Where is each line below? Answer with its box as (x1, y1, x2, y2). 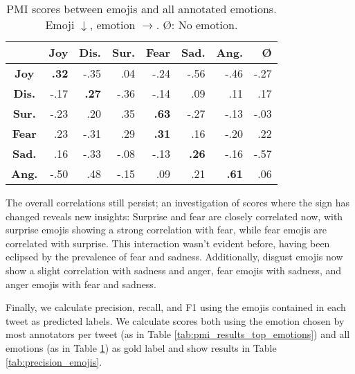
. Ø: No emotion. (156, 17, 238, 33)
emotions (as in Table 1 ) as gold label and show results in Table (6, 340, 277, 355)
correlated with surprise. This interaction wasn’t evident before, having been (6, 235, 330, 250)
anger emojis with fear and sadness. (6, 276, 156, 291)
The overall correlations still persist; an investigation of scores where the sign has (6, 195, 350, 209)
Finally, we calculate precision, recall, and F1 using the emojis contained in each (6, 300, 346, 314)
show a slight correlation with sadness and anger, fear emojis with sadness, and (6, 262, 341, 277)
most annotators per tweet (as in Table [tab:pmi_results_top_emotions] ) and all (6, 327, 350, 341)
